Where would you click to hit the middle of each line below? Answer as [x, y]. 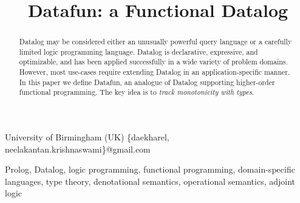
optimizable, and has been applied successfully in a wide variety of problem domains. [153, 62]
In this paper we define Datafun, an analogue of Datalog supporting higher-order [147, 82]
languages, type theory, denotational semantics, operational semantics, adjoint [150, 181]
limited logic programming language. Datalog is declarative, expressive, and [138, 51]
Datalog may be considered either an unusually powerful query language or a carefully [155, 42]
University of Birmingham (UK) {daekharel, [87, 137]
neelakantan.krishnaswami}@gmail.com [78, 149]
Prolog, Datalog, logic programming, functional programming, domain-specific [150, 169]
